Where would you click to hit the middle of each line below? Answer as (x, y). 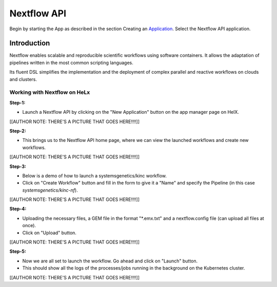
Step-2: (18, 131)
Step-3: (18, 166)
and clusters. (23, 79)
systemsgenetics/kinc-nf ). (50, 190)
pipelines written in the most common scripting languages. (71, 63)
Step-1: (17, 102)
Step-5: (18, 252)
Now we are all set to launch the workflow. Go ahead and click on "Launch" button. (110, 261)
